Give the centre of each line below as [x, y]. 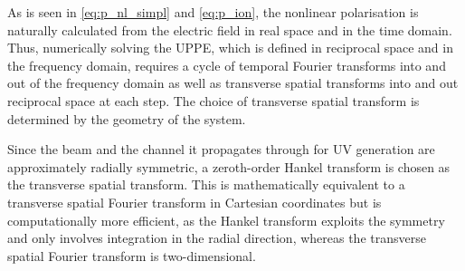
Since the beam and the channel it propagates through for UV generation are [221, 149]
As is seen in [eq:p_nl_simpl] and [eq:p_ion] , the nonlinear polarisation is [213, 12]
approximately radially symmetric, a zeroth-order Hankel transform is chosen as [229, 166]
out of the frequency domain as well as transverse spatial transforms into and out [233, 83]
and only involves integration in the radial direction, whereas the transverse [217, 238]
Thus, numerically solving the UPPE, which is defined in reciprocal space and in [230, 48]
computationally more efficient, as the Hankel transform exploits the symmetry [226, 220]
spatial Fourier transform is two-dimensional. [132, 255]
